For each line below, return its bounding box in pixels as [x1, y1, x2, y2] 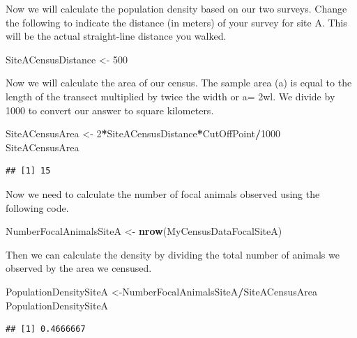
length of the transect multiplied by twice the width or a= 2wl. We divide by [6, 89, 335, 103]
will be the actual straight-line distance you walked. [6, 29, 227, 43]
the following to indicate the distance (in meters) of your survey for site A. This [6, 15, 347, 29]
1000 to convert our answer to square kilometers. [6, 102, 214, 117]
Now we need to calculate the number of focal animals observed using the [6, 186, 320, 201]
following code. [6, 200, 69, 215]
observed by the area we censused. [6, 261, 152, 275]
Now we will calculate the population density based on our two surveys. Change [6, 1, 347, 15]
